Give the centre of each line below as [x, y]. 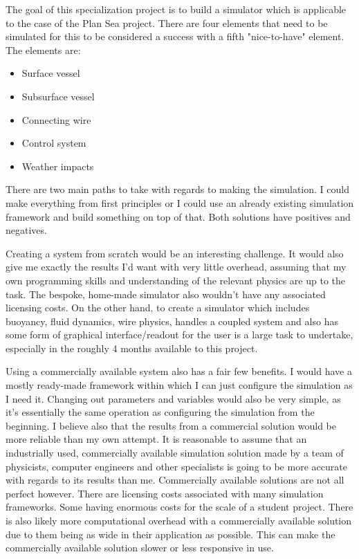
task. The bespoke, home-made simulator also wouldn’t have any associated [166, 294]
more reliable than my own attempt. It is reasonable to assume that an [156, 439]
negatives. [26, 230]
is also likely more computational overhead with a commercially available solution [179, 520]
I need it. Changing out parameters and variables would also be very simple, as [173, 398]
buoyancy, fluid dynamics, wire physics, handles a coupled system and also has [172, 321]
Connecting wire [56, 119]
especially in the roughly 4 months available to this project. [132, 348]
